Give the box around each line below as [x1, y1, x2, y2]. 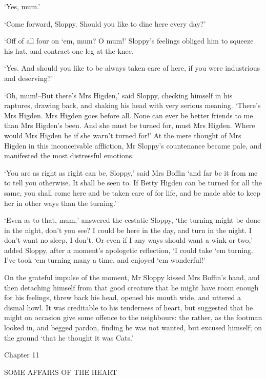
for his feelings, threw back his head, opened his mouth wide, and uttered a [4, 292, 241, 303]
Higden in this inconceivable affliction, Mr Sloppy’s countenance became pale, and [4, 140, 262, 151]
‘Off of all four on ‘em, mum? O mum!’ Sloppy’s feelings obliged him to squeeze [4, 35, 254, 46]
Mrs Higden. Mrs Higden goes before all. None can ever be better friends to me [4, 110, 253, 120]
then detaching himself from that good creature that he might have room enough [4, 282, 259, 292]
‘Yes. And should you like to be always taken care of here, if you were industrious [4, 62, 260, 73]
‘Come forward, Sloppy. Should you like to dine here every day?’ [4, 18, 206, 29]
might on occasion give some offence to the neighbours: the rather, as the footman [4, 312, 262, 323]
